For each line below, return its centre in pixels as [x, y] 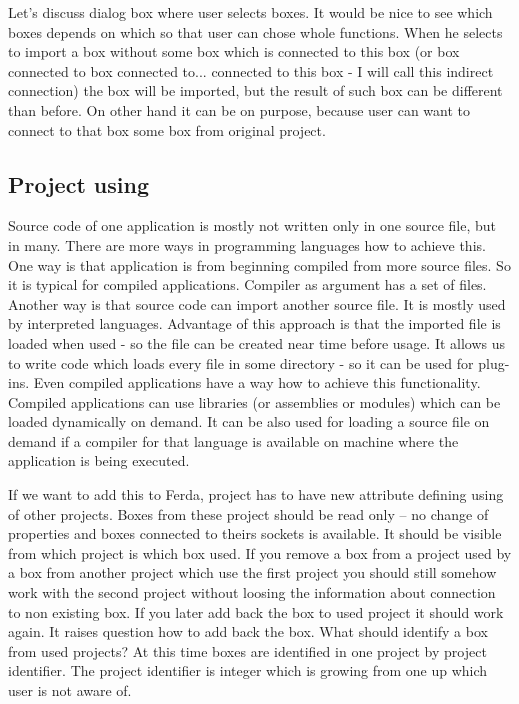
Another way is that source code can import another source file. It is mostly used [257, 303]
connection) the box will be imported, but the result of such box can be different [255, 90]
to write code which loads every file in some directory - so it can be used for [241, 362]
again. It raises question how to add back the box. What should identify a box [248, 631]
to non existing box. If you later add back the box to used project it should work [256, 611]
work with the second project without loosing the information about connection [252, 592]
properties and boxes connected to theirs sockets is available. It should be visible [255, 533]
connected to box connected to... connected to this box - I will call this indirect [251, 70]
